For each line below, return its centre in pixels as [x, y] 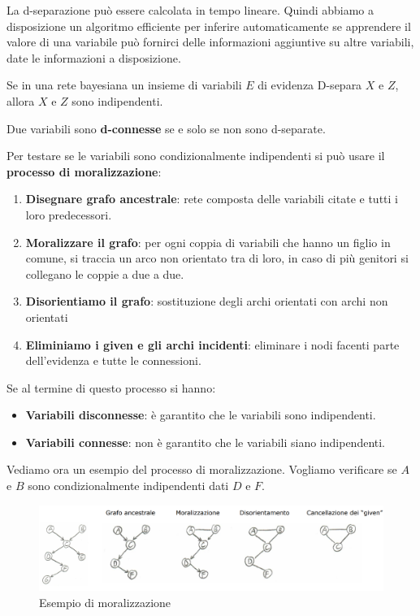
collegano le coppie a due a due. [105, 273]
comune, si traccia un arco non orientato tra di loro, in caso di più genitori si [217, 258]
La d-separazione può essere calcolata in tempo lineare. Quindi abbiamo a [191, 10]
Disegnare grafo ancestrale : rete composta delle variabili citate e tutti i [212, 199]
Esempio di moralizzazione [105, 602]
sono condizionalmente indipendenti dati [128, 486]
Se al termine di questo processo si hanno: [111, 387]
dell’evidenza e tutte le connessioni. [113, 360]
